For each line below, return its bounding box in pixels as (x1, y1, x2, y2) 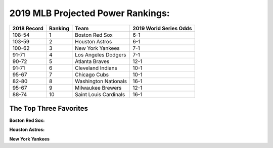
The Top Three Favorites (9, 104, 88, 113)
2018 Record (12, 25, 43, 32)
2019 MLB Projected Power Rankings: (9, 8, 170, 19)
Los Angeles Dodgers (75, 51, 126, 58)
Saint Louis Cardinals (75, 91, 125, 98)
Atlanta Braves (75, 58, 110, 65)
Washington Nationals (75, 78, 127, 85)
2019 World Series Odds (132, 25, 192, 32)
